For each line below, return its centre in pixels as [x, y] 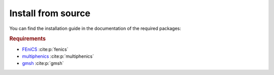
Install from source [50, 13]
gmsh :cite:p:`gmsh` [43, 63]
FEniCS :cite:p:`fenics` [45, 49]
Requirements [27, 39]
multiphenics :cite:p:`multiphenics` [58, 56]
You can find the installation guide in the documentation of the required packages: [95, 28]
